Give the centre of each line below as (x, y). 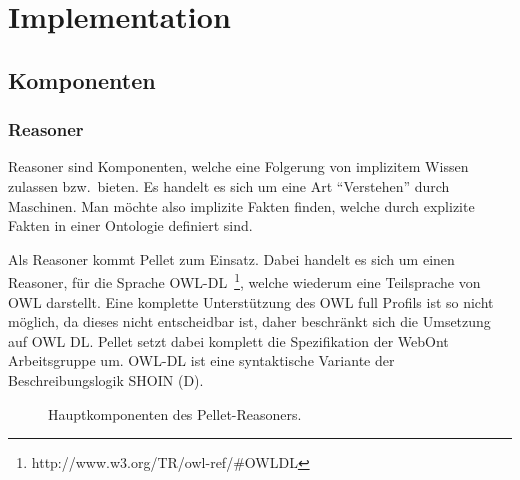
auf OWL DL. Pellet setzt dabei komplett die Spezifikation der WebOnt (228, 340)
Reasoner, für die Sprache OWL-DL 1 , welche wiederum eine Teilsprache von (244, 280)
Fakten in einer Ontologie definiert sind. (130, 225)
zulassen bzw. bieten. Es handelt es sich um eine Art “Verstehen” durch (229, 185)
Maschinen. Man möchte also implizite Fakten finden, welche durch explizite (241, 205)
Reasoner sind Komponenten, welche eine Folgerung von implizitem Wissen (238, 166)
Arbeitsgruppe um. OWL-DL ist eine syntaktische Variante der (201, 360)
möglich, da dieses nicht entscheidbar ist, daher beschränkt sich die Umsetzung (249, 321)
